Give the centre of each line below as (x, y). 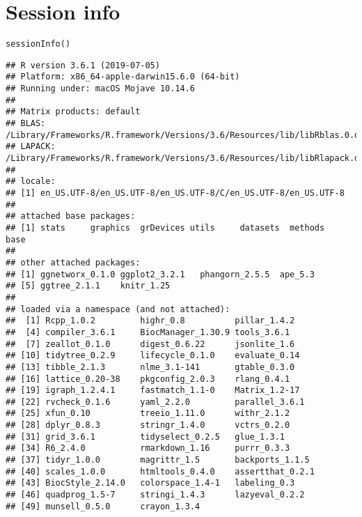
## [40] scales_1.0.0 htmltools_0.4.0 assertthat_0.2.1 (160, 471)
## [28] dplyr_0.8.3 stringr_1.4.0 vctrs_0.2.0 (148, 425)
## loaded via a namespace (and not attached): (118, 309)
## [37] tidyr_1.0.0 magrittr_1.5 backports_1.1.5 (158, 460)
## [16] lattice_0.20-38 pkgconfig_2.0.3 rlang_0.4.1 (148, 379)
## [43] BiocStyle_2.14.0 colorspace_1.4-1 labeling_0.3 (150, 483)
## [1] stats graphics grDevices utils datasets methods (165, 227)
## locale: (31, 182)
